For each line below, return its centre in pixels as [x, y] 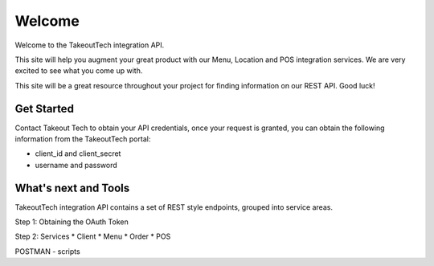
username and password [76, 165]
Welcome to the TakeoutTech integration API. [90, 45]
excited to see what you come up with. [79, 71]
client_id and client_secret [78, 153]
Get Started [44, 108]
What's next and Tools [72, 188]
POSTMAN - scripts [47, 251]
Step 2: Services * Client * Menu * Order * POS [93, 236]
